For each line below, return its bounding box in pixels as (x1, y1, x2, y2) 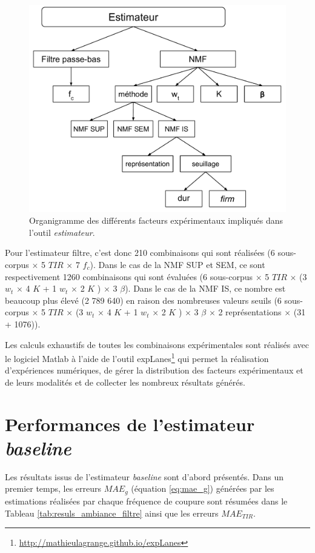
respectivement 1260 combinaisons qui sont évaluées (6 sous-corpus (5, 270, 253, 283)
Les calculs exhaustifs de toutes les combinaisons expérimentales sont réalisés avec (5, 338, 309, 350)
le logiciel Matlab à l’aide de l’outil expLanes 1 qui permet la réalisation (5, 350, 269, 364)
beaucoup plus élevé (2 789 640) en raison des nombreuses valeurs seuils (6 (5, 293, 282, 306)
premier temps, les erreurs (5, 482, 102, 495)
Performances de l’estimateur (5, 411, 255, 436)
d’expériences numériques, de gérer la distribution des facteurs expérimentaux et (5, 364, 303, 377)
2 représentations (218, 306, 282, 318)
